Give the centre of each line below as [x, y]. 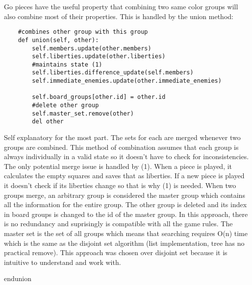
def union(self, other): [58, 40]
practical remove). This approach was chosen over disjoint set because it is [116, 252]
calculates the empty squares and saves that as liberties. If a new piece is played [124, 176]
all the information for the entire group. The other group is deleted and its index [126, 204]
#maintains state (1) [67, 64]
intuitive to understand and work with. [63, 262]
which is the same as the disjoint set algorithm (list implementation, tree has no [124, 243]
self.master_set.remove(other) [83, 113]
